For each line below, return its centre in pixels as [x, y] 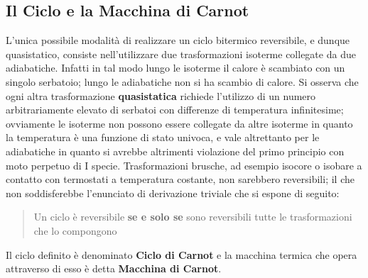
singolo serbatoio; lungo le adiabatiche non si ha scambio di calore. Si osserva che [182, 81]
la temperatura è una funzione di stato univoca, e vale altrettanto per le [163, 137]
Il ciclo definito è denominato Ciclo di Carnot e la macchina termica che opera [182, 254]
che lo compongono [75, 230]
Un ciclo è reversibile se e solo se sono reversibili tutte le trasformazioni [193, 217]
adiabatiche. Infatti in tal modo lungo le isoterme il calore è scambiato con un [175, 68]
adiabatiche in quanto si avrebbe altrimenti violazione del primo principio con [175, 151]
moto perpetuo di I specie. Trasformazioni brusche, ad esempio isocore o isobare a [184, 165]
